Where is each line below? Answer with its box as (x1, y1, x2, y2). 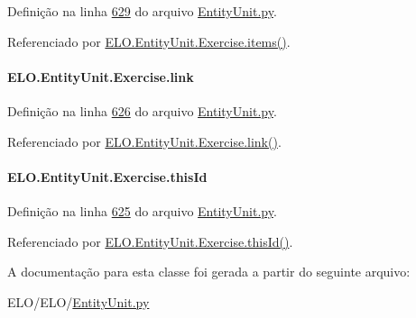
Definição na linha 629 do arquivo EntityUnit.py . (7, 2, 277, 20)
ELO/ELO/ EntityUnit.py (7, 292, 150, 311)
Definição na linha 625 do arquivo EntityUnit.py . (7, 201, 277, 220)
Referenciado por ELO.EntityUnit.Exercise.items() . (7, 32, 291, 50)
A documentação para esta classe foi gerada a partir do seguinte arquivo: (7, 262, 411, 281)
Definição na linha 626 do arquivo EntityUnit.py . (7, 101, 277, 120)
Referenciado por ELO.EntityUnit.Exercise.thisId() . (7, 232, 293, 250)
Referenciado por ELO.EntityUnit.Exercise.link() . (7, 132, 282, 150)
